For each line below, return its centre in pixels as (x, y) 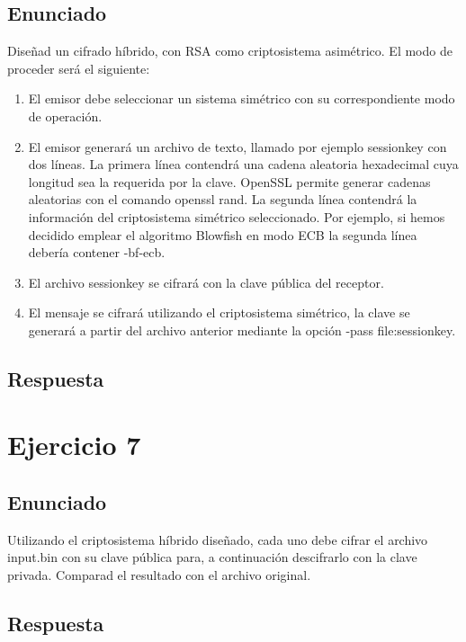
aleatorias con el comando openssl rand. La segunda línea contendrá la (223, 199)
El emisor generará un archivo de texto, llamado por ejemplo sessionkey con (237, 146)
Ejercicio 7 (74, 445)
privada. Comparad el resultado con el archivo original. (159, 575)
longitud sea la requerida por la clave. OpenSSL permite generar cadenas (229, 181)
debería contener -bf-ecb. (97, 252)
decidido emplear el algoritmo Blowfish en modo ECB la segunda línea (223, 234)
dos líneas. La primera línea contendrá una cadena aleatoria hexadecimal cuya (243, 164)
